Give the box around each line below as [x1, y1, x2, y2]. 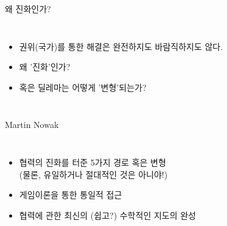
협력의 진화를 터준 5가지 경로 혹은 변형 [19, 155, 166, 168]
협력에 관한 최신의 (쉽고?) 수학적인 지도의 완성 [19, 208, 196, 221]
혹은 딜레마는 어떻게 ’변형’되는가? [19, 80, 147, 93]
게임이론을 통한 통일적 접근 [19, 188, 122, 201]
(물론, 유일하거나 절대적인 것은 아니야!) [19, 168, 168, 180]
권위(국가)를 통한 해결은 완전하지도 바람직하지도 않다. [19, 40, 223, 52]
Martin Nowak [5, 118, 59, 131]
